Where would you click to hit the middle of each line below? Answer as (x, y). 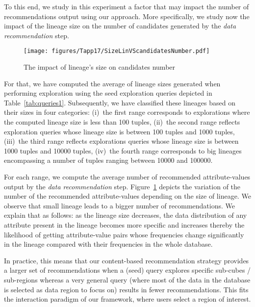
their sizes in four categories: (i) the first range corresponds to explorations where (127, 112)
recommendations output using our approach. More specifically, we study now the (127, 16)
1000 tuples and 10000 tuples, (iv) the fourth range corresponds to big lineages (123, 150)
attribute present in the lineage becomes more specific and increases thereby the (124, 224)
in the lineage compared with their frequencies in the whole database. (108, 244)
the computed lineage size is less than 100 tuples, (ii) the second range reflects (122, 122)
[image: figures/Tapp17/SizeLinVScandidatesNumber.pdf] (117, 51)
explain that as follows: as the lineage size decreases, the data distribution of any (126, 215)
